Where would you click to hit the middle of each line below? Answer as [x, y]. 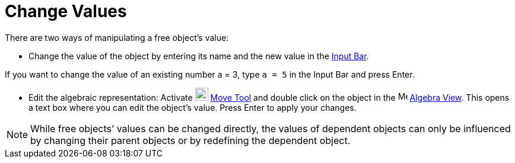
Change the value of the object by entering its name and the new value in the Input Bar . [199, 56]
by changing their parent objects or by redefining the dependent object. [190, 140]
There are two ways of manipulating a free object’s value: [117, 37]
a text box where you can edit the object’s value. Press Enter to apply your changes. [193, 107]
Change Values [66, 11]
